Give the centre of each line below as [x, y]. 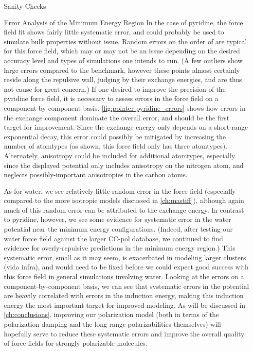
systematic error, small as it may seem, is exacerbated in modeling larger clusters [125, 257]
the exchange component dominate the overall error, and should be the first [117, 117]
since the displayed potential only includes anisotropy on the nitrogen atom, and [124, 165]
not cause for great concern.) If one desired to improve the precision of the [115, 89]
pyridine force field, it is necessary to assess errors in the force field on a [111, 98]
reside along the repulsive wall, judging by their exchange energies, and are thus [123, 79]
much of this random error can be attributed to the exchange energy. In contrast [124, 209]
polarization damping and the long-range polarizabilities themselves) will [113, 324]
